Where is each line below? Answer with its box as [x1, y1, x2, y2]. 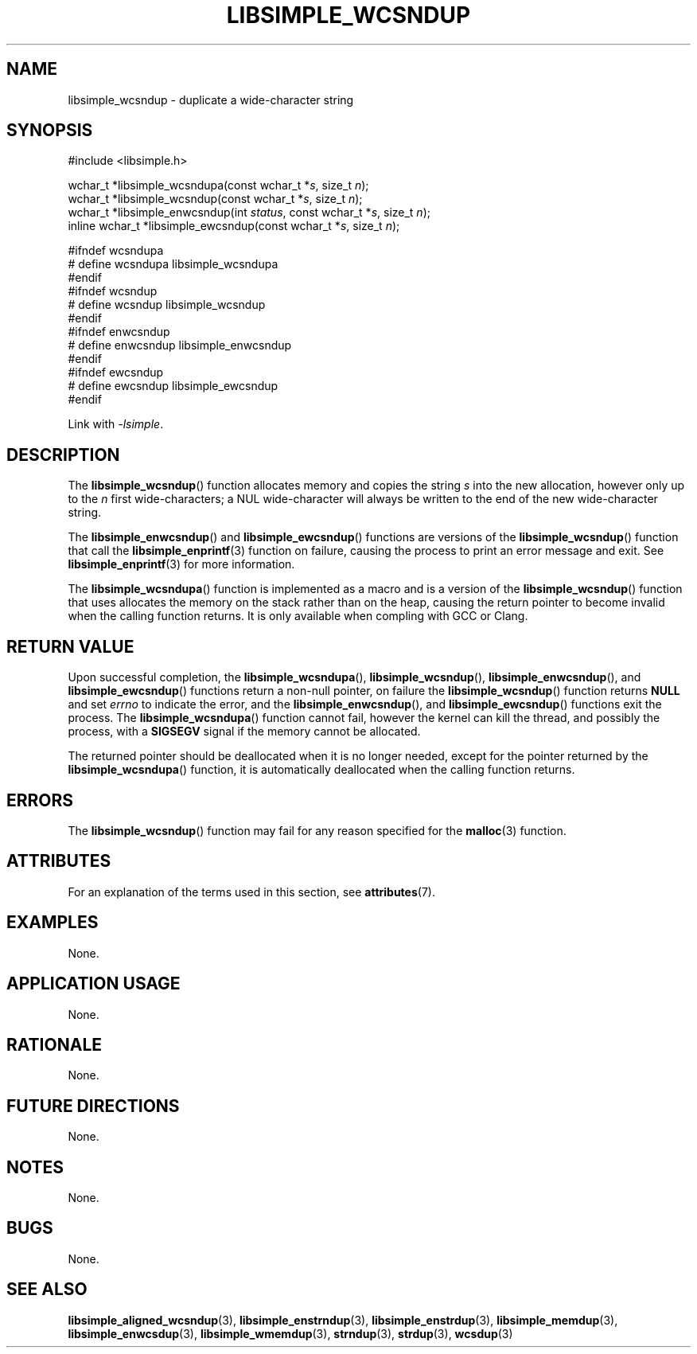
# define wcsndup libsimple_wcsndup [68, 298, 266, 312]
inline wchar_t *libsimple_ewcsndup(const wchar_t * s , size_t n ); [68, 219, 400, 233]
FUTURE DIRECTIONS [6, 1095, 180, 1116]
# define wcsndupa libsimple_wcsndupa [68, 257, 278, 271]
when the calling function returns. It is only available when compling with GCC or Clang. [68, 609, 528, 623]
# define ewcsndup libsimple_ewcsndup [68, 379, 278, 393]
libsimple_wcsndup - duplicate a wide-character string [68, 92, 354, 107]
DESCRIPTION [6, 444, 120, 465]
